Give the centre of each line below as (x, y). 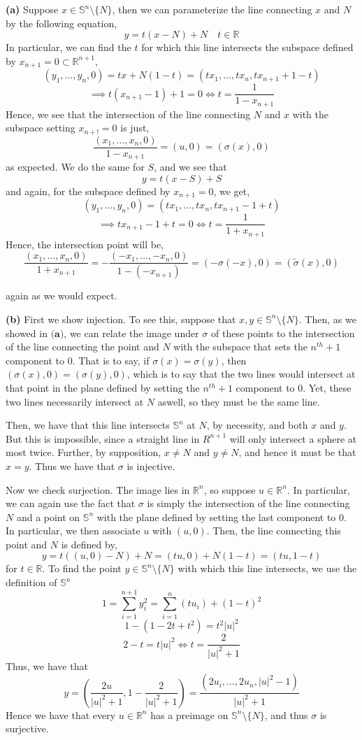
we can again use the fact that (71, 503)
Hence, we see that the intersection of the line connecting (128, 114)
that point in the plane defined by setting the (103, 387)
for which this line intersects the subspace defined (247, 47)
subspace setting (41, 128)
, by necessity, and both (257, 425)
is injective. (151, 465)
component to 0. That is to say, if (78, 360)
